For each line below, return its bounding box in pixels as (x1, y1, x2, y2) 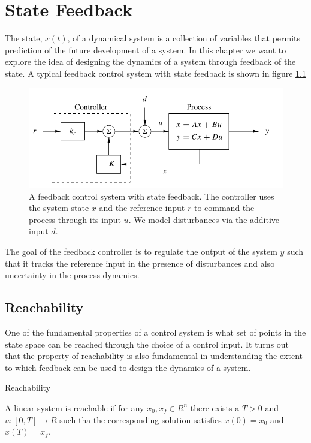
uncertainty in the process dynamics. (5, 269, 140, 281)
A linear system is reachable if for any (5, 401, 144, 414)
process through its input (29, 213, 121, 225)
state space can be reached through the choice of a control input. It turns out (5, 337, 289, 350)
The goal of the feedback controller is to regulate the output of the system (5, 245, 277, 257)
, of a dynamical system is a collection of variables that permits (67, 32, 301, 44)
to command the (194, 201, 255, 214)
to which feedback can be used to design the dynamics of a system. (5, 361, 251, 373)
